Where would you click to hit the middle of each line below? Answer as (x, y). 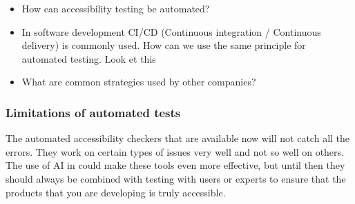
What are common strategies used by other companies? (139, 82)
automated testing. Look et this (89, 58)
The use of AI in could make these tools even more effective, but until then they (175, 165)
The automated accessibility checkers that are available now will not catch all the (178, 138)
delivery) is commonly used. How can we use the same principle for (164, 45)
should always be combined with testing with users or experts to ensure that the (176, 178)
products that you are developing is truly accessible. (116, 192)
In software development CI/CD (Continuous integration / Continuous (171, 31)
